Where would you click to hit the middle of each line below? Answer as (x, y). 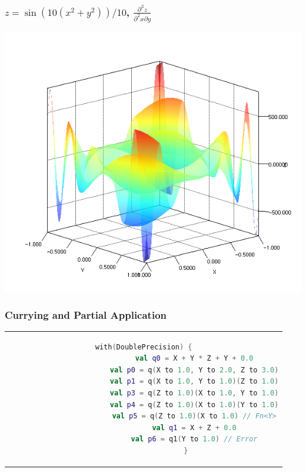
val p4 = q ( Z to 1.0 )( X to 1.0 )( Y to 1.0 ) (194, 405)
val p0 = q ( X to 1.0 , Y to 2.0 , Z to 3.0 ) (194, 370)
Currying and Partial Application (86, 314)
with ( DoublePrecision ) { (144, 347)
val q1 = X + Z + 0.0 (194, 428)
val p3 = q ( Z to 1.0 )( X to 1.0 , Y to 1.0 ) (194, 393)
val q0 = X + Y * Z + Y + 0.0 (194, 359)
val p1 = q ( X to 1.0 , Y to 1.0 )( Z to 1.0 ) (194, 382)
